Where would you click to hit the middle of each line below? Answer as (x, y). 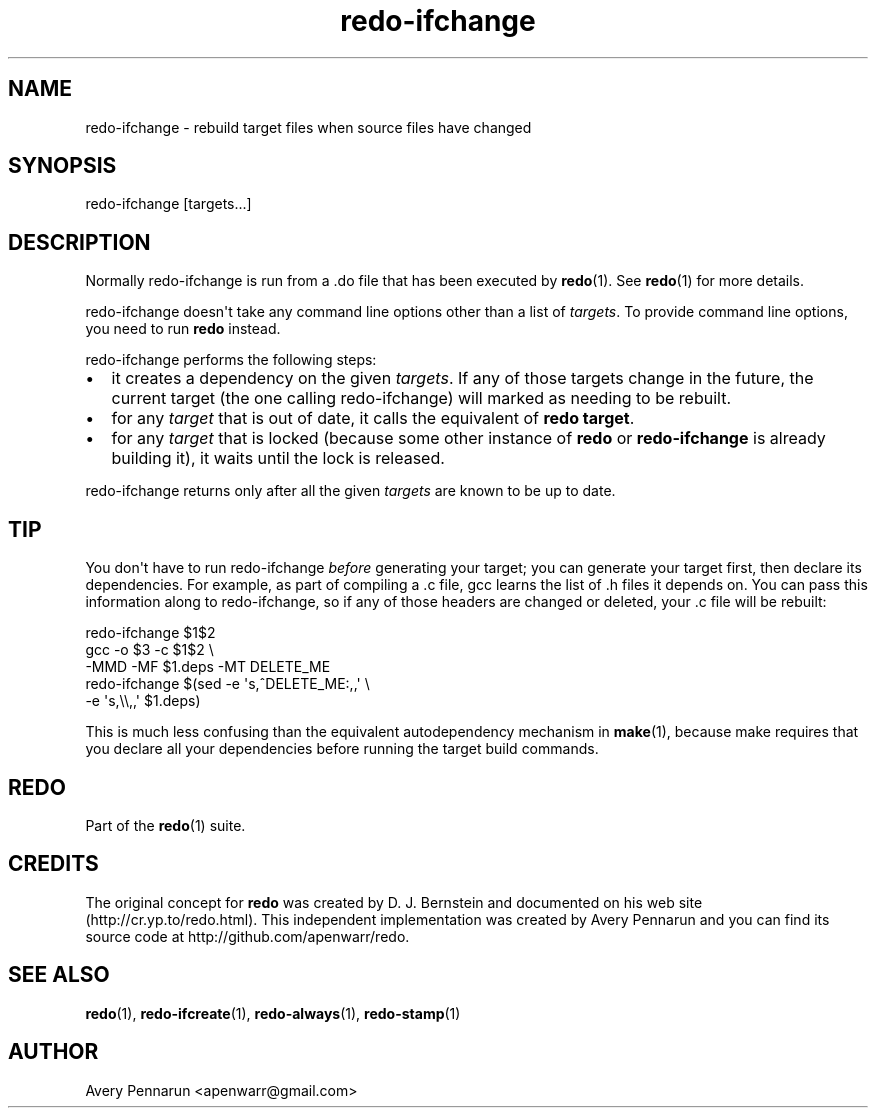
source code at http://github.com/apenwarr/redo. (247, 936)
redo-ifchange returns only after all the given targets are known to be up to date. (350, 491)
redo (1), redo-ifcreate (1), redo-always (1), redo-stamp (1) (273, 1013)
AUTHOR (53, 1052)
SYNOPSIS (62, 166)
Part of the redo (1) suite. (165, 825)
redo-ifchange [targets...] (168, 204)
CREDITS (53, 864)
